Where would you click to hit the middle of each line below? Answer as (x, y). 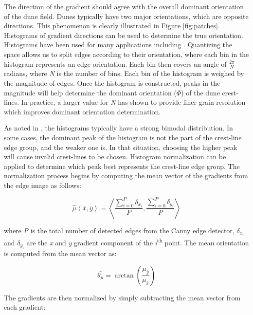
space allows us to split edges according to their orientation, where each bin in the (126, 54)
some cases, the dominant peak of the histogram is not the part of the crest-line (123, 137)
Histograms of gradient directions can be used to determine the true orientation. (124, 35)
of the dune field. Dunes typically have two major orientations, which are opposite (126, 16)
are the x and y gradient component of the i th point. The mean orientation (138, 241)
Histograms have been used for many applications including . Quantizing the (118, 45)
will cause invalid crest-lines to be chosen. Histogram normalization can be (115, 157)
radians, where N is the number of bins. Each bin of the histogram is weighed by (124, 73)
